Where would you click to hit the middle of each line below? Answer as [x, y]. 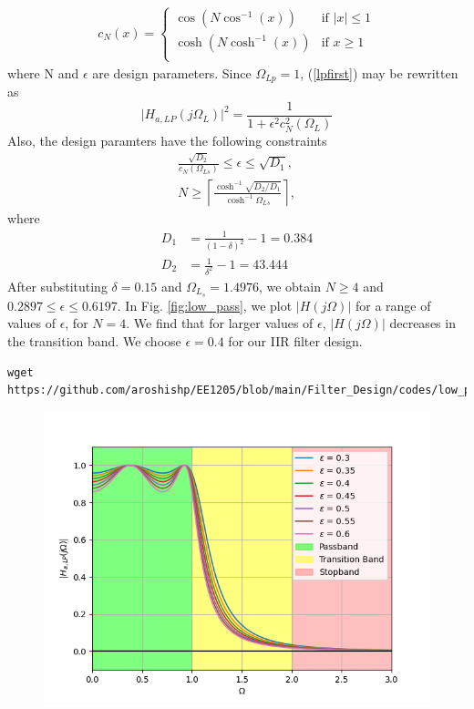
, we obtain [289, 286]
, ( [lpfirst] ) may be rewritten [379, 72]
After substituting [57, 286]
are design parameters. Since [172, 72]
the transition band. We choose [94, 340]
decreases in [422, 323]
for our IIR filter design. [295, 340]
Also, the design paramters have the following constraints [167, 140]
